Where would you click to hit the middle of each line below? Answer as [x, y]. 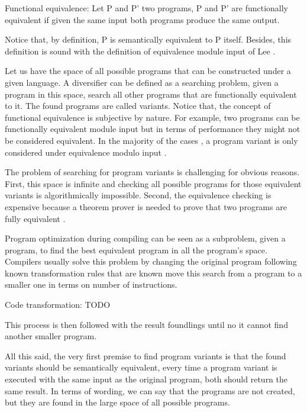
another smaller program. [51, 336]
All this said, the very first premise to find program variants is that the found [146, 355]
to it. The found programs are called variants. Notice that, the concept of [138, 106]
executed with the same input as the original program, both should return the [146, 379]
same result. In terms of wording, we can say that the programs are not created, [150, 390]
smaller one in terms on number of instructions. [91, 284]
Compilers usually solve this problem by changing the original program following [151, 261]
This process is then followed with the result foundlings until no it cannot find [146, 324]
